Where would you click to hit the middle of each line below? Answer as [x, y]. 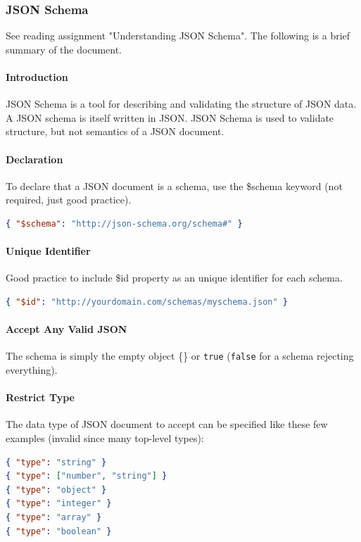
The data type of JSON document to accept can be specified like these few [167, 424]
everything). [32, 370]
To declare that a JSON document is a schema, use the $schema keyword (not [174, 185]
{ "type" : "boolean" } [59, 531]
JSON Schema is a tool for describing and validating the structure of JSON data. [181, 104]
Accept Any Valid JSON [66, 329]
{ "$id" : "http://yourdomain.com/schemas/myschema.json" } [147, 302]
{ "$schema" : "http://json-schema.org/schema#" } [124, 223]
